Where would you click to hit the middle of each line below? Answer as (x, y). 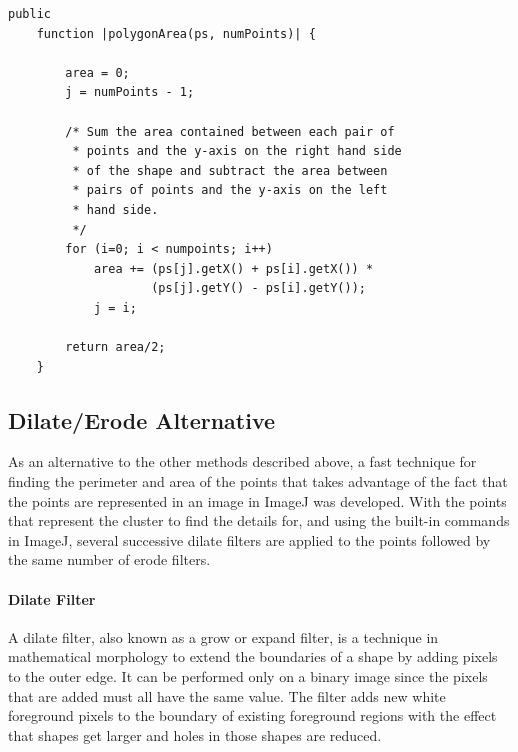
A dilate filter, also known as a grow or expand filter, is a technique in (223, 636)
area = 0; (97, 72)
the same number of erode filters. (109, 559)
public (29, 14)
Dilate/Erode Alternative (142, 419)
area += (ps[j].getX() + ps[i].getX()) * (233, 268)
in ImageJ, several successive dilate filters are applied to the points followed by (249, 539)
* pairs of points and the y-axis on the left (230, 190)
